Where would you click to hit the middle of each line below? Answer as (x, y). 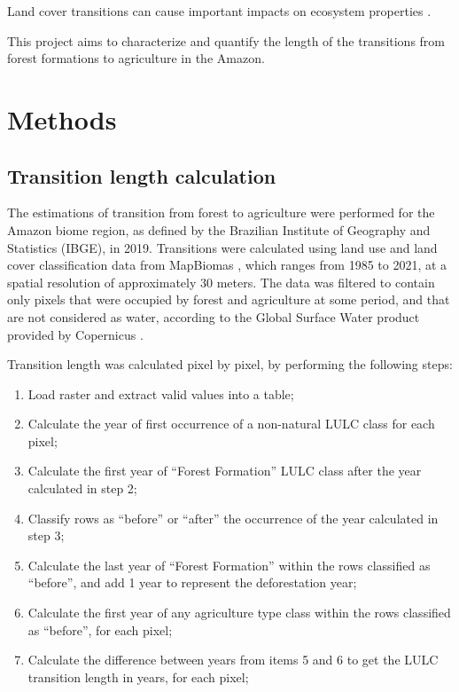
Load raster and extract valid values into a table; (161, 393)
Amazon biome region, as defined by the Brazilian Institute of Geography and (219, 229)
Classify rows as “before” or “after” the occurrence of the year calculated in (233, 518)
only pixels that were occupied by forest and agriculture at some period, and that (229, 299)
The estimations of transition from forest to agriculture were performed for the (221, 212)
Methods (62, 118)
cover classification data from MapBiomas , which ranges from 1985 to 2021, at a (227, 265)
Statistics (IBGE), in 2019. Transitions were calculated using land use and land (222, 247)
